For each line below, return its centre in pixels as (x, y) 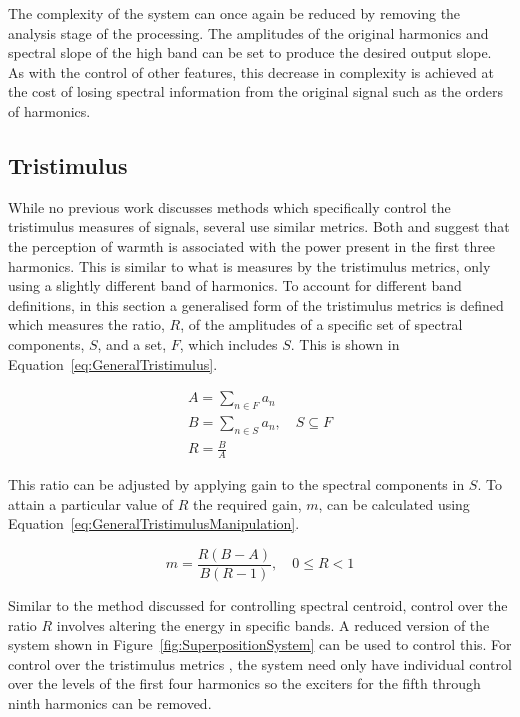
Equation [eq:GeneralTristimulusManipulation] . (154, 523)
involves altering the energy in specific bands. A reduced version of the (273, 624)
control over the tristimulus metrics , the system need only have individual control (260, 663)
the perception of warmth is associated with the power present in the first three (252, 245)
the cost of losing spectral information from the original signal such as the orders (256, 91)
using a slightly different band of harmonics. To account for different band (235, 285)
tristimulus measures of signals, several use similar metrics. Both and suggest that (259, 226)
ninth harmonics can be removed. (110, 702)
